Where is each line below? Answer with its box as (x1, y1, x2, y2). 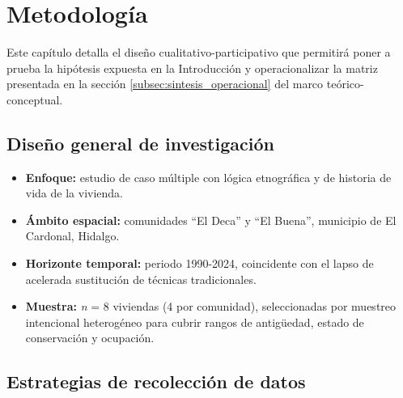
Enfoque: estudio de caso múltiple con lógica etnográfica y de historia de (25, 168, 392, 185)
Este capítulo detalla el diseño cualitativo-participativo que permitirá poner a (6, 44, 391, 61)
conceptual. (6, 91, 63, 108)
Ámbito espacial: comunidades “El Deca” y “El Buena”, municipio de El (25, 211, 397, 228)
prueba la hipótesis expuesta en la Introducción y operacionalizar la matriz (6, 59, 378, 76)
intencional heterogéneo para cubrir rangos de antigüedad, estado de (25, 313, 364, 330)
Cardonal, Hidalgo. (25, 227, 120, 244)
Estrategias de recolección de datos (6, 369, 306, 394)
